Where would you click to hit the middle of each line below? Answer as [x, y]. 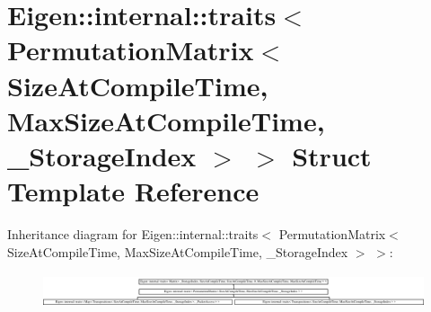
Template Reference [133, 191]
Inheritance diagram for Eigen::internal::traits [133, 234]
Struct [332, 155]
